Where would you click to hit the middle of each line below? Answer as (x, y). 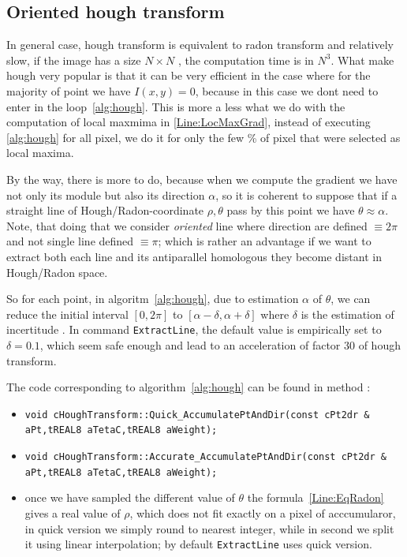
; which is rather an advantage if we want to (265, 241)
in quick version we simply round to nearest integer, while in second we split (209, 528)
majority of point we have (69, 90)
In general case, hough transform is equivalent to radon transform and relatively (200, 45)
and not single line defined (70, 241)
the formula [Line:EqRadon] (316, 497)
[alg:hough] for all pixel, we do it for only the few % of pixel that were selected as (203, 137)
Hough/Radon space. (57, 272)
